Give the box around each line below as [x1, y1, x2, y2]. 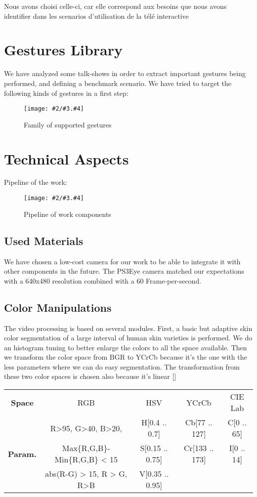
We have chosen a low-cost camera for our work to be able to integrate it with [4, 256, 241, 266]
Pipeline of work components [24, 208, 111, 219]
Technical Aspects [4, 148, 129, 168]
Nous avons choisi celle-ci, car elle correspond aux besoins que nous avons [4, 1, 227, 11]
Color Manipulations [4, 299, 112, 315]
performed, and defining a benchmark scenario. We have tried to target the [4, 78, 231, 88]
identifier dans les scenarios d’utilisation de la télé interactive [4, 10, 189, 21]
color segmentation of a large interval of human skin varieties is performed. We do [4, 332, 253, 343]
